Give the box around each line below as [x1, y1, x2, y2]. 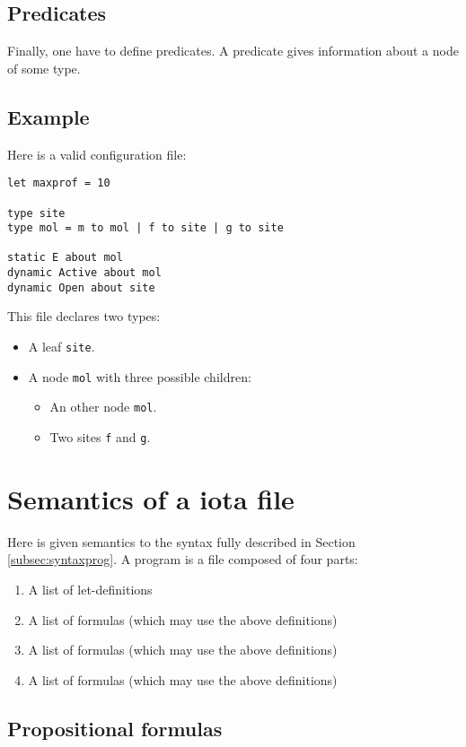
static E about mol [7, 251, 123, 265]
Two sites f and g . [49, 428, 151, 446]
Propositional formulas [7, 714, 223, 742]
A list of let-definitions [28, 579, 153, 598]
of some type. [7, 58, 81, 77]
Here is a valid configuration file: [7, 144, 187, 163]
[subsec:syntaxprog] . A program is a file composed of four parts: [7, 550, 358, 569]
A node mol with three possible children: [28, 367, 251, 386]
